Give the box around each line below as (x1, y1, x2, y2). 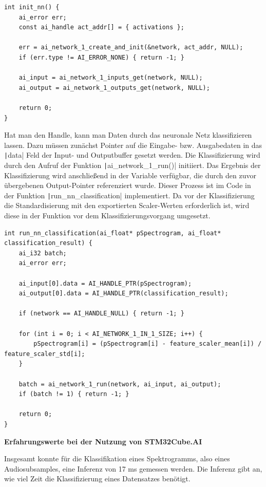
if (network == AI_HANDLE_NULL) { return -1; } (18, 310, 184, 317)
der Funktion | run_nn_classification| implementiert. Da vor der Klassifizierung (4, 190, 255, 200)
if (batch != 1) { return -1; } (18, 390, 129, 398)
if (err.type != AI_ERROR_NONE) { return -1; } (18, 53, 184, 61)
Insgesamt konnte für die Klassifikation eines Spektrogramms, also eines (4, 453, 230, 464)
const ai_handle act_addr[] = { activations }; (18, 24, 184, 31)
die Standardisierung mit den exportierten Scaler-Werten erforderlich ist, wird (4, 200, 250, 211)
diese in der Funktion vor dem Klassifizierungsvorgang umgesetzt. (4, 210, 211, 221)
